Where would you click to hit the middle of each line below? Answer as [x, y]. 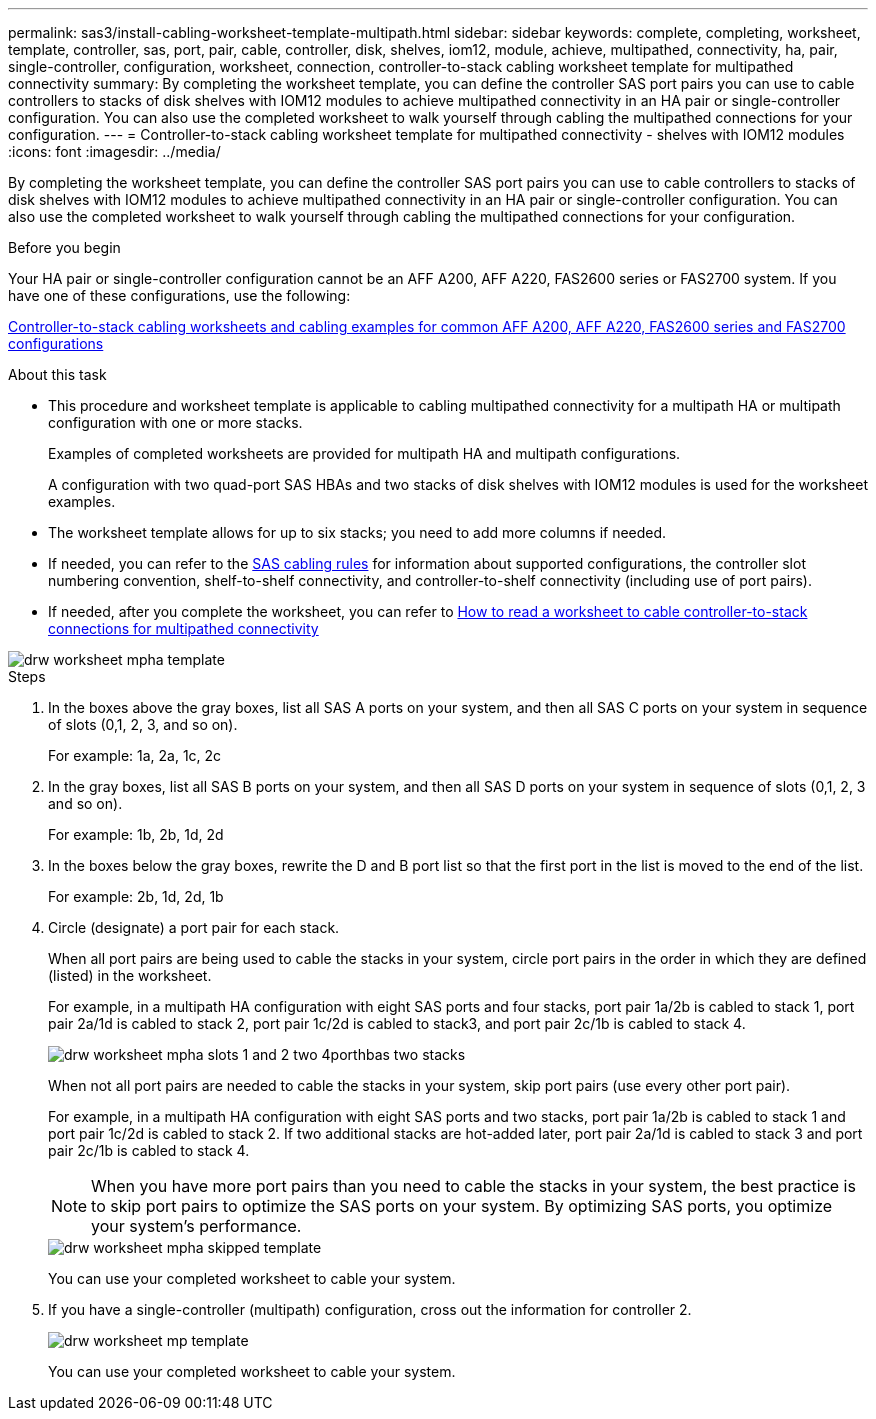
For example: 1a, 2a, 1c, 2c [135, 755]
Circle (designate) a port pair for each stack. [194, 927]
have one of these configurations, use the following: [179, 295]
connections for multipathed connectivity [183, 628]
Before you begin [64, 247]
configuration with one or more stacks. [175, 422]
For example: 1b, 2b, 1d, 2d [136, 834]
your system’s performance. [196, 1226]
